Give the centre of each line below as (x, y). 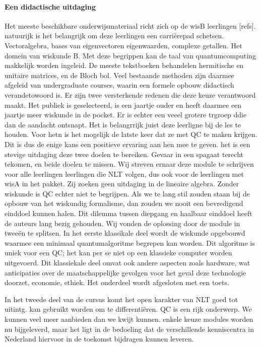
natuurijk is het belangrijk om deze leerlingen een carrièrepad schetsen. (114, 36)
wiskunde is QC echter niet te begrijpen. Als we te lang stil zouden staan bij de (127, 193)
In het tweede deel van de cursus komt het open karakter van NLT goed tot (121, 299)
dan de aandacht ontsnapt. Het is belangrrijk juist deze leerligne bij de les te (123, 124)
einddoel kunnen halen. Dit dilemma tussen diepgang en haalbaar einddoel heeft (128, 213)
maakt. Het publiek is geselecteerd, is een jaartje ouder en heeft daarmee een (123, 105)
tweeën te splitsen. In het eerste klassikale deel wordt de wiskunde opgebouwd (125, 233)
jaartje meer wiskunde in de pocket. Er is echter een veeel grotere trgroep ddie (126, 115)
